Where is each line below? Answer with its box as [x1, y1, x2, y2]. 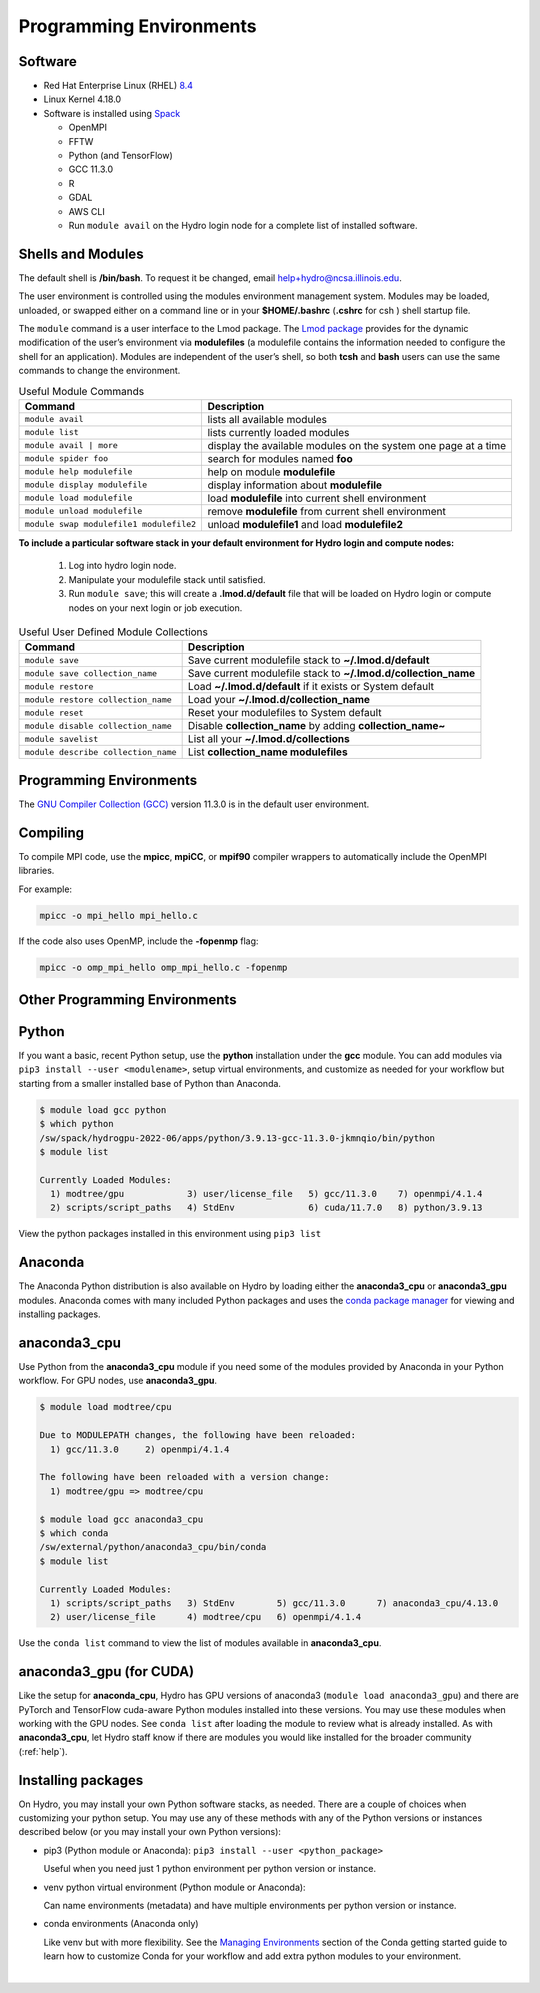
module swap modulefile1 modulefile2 [24, 519, 197, 530]
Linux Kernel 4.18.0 [43, 93, 122, 105]
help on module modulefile [207, 465, 336, 479]
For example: [18, 883, 73, 895]
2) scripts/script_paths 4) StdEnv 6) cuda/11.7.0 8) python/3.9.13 [50, 1202, 483, 1214]
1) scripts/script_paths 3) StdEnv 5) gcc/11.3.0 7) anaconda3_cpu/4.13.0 [50, 1597, 499, 1609]
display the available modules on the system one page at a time [207, 438, 507, 452]
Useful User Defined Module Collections [18, 625, 209, 639]
